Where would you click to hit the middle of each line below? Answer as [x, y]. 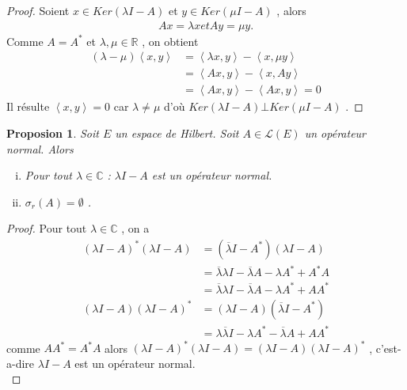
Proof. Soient [38, 10]
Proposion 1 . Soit [53, 133]
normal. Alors [40, 148]
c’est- [388, 348]
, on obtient [170, 41]
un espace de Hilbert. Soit [177, 133]
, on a [135, 228]
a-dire [21, 363]
